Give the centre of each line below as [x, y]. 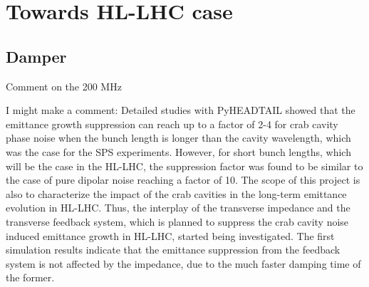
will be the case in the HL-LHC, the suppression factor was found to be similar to [184, 166]
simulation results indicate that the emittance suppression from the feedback [173, 250]
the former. [30, 277]
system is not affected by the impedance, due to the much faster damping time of [183, 263]
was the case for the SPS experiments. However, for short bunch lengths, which [178, 151]
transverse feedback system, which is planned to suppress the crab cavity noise [177, 221]
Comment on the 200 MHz [64, 86]
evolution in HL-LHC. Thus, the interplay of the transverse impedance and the [178, 208]
